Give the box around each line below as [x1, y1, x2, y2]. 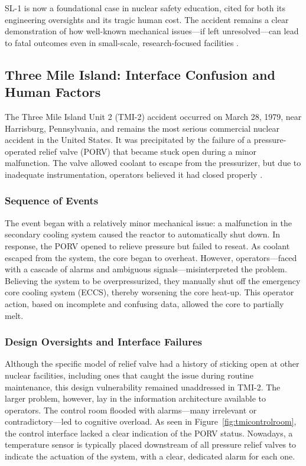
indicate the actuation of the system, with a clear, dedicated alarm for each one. [5, 450, 295, 462]
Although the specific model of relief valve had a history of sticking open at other [5, 357, 300, 370]
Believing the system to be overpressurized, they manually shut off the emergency [5, 274, 301, 286]
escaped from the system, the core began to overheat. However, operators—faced [5, 251, 297, 263]
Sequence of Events [5, 193, 99, 208]
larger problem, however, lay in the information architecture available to [5, 392, 266, 405]
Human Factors [5, 83, 101, 101]
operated [5, 145, 37, 157]
